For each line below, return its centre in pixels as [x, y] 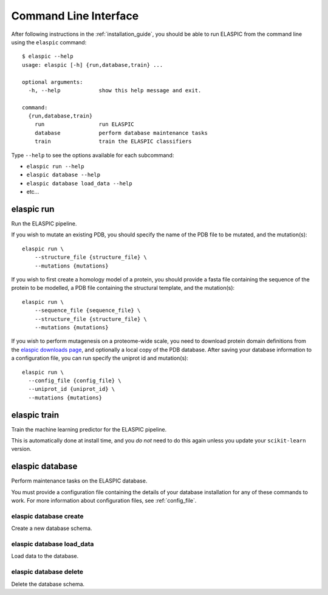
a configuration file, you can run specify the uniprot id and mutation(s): [100, 358]
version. [21, 449]
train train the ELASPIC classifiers [113, 142]
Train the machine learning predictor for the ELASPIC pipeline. [89, 429]
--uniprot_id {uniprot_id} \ [72, 389]
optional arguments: [53, 82]
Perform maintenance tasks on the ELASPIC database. [79, 481]
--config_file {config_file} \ [75, 380]
